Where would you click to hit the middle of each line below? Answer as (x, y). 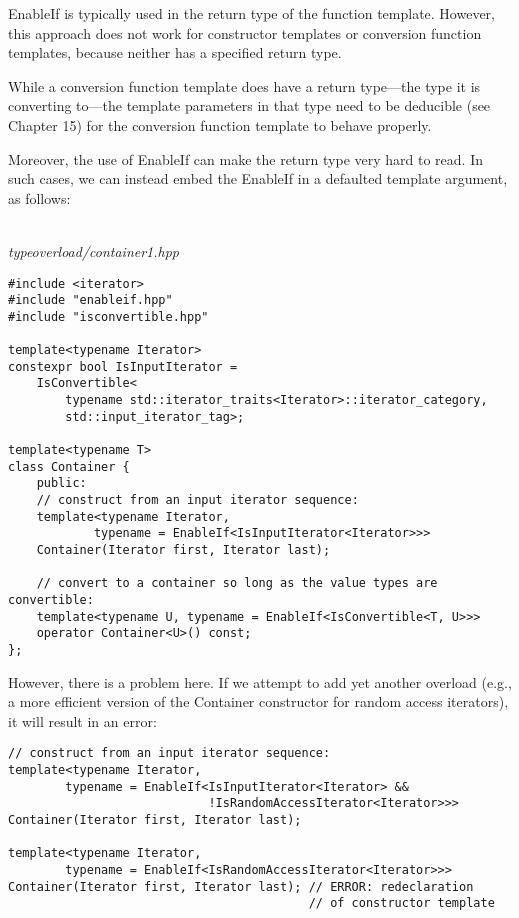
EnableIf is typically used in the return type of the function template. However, (251, 13)
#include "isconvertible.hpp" (108, 316)
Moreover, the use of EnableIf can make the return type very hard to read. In (245, 158)
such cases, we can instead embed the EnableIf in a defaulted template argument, (258, 178)
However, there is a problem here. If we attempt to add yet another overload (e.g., (260, 681)
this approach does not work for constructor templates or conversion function (245, 32)
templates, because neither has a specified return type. (175, 52)
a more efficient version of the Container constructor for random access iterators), (258, 701)
